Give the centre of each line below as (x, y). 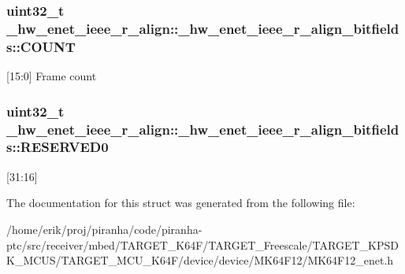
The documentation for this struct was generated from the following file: (181, 203)
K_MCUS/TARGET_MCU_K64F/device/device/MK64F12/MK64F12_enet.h (200, 260)
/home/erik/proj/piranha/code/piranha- (104, 229)
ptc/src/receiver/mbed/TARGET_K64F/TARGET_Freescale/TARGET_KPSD (202, 244)
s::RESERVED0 (58, 147)
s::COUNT (41, 46)
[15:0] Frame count (52, 76)
